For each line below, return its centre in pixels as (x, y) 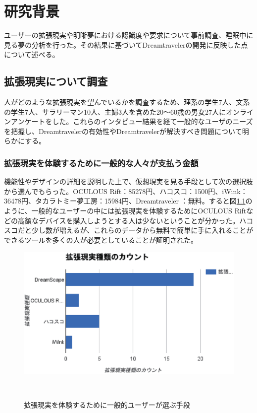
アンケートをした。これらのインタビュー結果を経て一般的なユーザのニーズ (132, 121)
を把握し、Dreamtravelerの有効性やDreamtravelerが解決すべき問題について (123, 131)
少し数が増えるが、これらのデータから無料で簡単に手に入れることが (142, 230)
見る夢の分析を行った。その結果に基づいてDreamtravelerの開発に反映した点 (126, 44)
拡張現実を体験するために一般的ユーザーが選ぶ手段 (107, 405)
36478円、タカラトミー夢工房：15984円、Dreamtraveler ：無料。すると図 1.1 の (128, 201)
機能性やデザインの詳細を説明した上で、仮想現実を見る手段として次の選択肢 (129, 181)
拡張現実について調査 (56, 81)
